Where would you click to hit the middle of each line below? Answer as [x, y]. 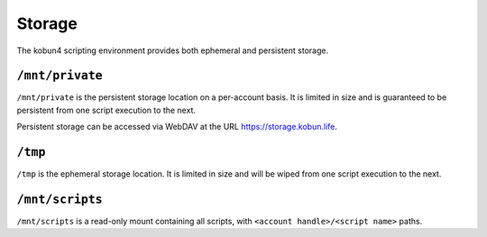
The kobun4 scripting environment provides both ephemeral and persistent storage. [173, 50]
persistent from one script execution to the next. [106, 110]
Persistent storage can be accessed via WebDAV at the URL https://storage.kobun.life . [177, 127]
